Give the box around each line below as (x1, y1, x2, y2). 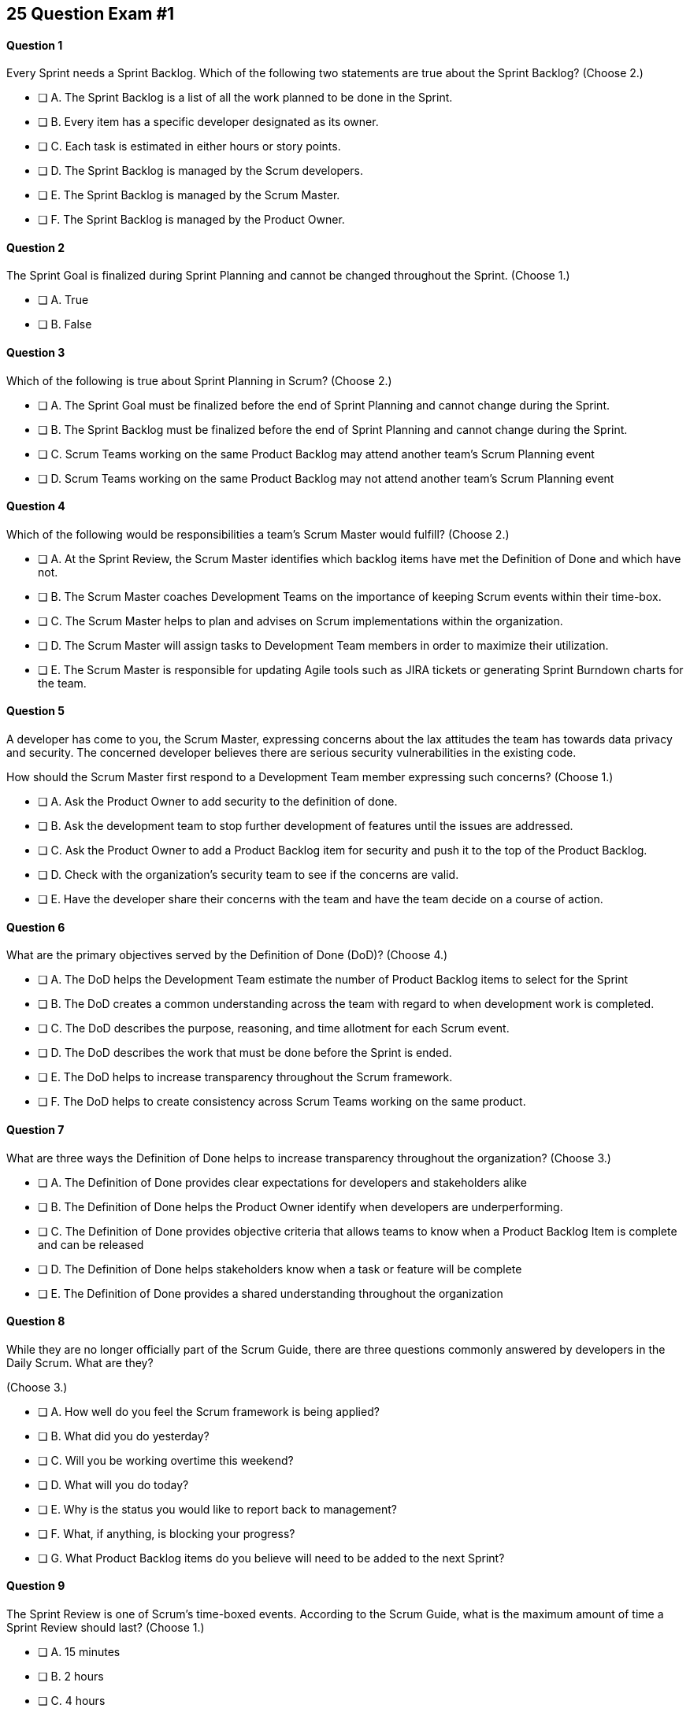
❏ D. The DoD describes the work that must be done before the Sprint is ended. (38, 1046, 452, 1060)
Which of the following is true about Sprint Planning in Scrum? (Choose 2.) (6, 373, 392, 387)
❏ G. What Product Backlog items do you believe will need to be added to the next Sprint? (38, 1551, 505, 1565)
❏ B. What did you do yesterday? (38, 1429, 210, 1443)
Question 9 (6, 1579, 65, 1593)
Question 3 (6, 346, 65, 360)
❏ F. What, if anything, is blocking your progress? (38, 1526, 295, 1540)
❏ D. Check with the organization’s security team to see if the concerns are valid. (38, 868, 459, 882)
